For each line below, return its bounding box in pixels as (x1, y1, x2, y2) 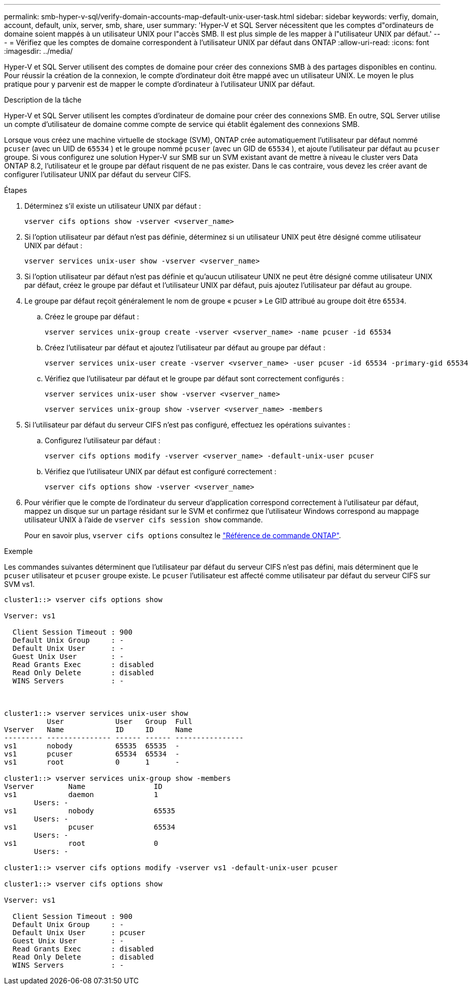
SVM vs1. (4, 580, 35, 588)
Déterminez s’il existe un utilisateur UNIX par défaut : (24, 202, 201, 210)
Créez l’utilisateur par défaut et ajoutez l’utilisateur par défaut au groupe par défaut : (45, 343, 325, 352)
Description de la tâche (4, 95, 82, 104)
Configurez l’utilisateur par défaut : (45, 436, 161, 445)
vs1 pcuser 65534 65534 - (4, 750, 180, 758)
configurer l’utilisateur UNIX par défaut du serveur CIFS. (4, 170, 191, 179)
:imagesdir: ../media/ (4, 47, 73, 55)
